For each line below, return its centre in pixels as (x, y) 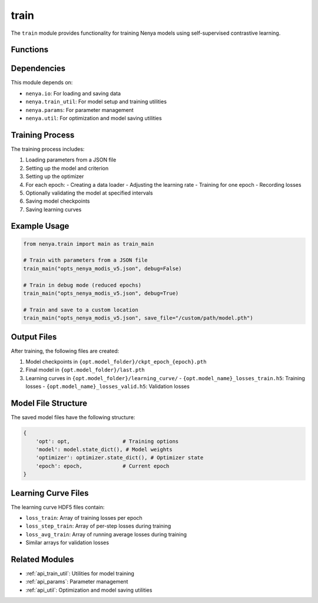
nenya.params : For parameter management (79, 110)
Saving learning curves (54, 209)
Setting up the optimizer (55, 176)
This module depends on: (42, 83)
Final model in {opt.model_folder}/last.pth (85, 370)
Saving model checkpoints (58, 201)
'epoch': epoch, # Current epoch (102, 466)
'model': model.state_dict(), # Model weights (104, 449)
